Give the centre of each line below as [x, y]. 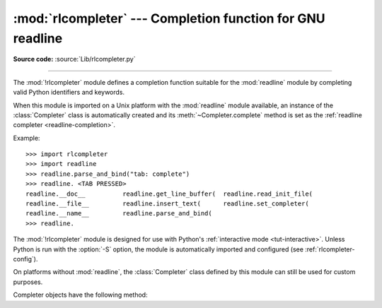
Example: [27, 138]
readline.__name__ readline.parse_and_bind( [119, 213]
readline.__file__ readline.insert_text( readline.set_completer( [167, 204]
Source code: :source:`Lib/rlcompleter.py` [74, 59]
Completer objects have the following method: [80, 295]
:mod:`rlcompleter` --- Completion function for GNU [169, 18]
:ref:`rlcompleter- [330, 249]
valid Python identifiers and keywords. [69, 93]
